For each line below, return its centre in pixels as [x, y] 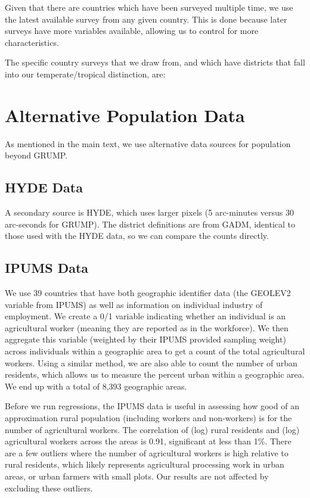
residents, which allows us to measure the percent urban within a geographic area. [155, 374]
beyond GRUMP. [36, 155]
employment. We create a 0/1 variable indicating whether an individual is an [145, 316]
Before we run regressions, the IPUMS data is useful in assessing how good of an [152, 406]
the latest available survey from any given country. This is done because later [146, 19]
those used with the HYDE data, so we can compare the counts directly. [137, 236]
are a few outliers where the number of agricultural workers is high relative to [147, 452]
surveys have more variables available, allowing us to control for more [132, 31]
